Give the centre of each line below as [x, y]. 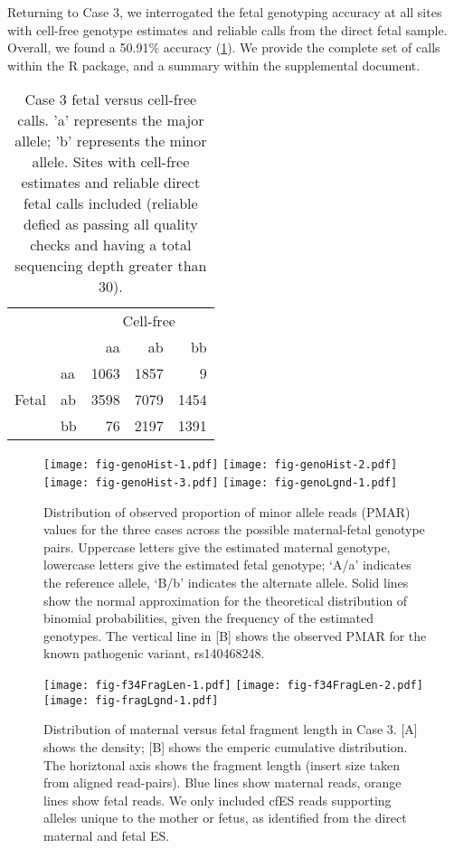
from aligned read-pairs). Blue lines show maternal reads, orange [222, 782]
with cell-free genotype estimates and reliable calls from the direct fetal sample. [227, 29]
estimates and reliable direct [111, 183]
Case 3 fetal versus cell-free [111, 99]
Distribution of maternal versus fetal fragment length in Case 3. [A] [231, 729]
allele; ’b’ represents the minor [111, 141]
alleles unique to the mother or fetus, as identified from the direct [225, 818]
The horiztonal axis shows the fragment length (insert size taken [222, 764]
